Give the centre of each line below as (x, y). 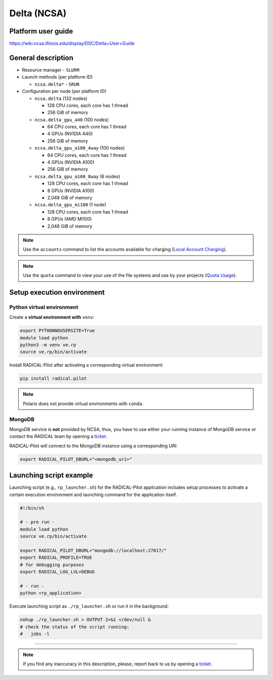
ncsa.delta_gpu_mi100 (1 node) (70, 205)
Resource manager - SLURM (51, 70)
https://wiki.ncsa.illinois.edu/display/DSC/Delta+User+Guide (72, 44)
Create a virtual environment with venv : (52, 317)
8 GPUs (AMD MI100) (70, 219)
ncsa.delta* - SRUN (57, 84)
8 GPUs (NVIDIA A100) (71, 191)
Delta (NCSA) (38, 13)
